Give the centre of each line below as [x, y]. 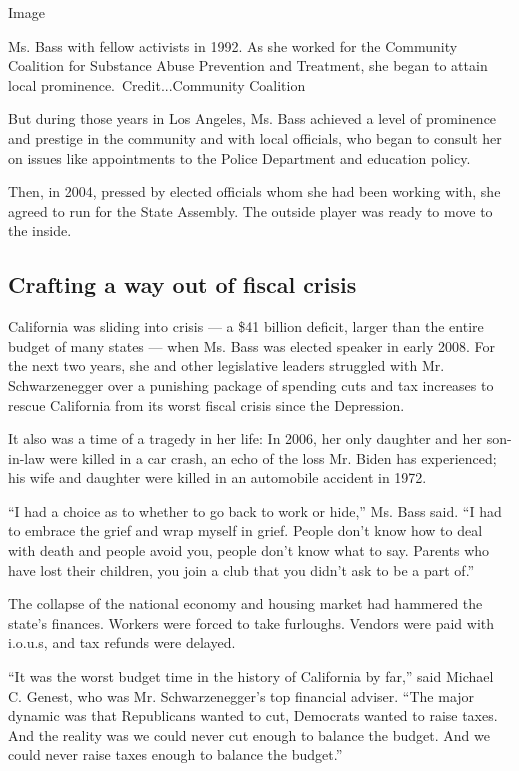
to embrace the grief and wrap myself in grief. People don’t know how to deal [245, 530]
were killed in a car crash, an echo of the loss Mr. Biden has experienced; [273, 457]
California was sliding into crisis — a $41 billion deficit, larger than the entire [246, 326]
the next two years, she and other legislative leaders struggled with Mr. [226, 365]
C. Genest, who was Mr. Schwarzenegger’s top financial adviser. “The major [241, 695]
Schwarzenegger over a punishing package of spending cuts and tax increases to [251, 384]
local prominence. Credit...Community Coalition [157, 84]
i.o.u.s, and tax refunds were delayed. [122, 642]
